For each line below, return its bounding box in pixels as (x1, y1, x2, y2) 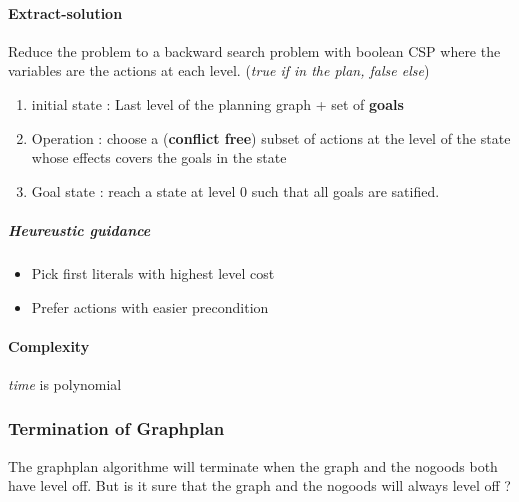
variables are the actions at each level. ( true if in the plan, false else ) (8, 60, 430, 81)
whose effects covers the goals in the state (31, 147, 287, 168)
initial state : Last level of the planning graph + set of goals (31, 93, 404, 114)
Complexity (8, 335, 90, 356)
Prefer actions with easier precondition (31, 296, 269, 317)
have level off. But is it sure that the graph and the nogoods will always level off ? (8, 475, 511, 496)
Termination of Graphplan (8, 416, 225, 441)
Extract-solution (8, 2, 123, 23)
